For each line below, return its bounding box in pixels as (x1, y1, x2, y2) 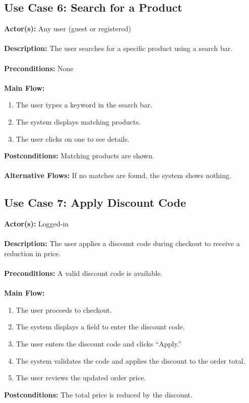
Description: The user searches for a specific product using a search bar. (4, 43, 233, 53)
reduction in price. (4, 248, 61, 258)
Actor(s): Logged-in (4, 218, 69, 229)
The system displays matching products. (16, 116, 141, 127)
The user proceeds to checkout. (16, 304, 112, 315)
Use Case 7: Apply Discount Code (4, 195, 186, 210)
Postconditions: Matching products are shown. (4, 150, 155, 161)
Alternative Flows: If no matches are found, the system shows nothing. (4, 170, 231, 181)
